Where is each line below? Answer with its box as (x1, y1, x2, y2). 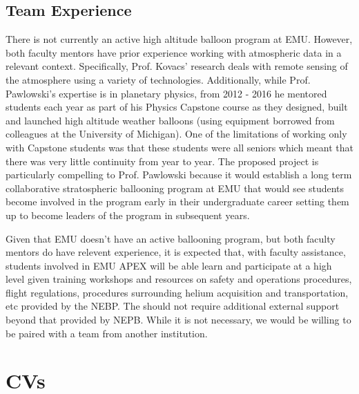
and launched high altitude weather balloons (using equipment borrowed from (6, 113, 335, 127)
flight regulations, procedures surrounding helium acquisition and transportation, (6, 285, 349, 299)
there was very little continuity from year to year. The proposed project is (6, 153, 319, 168)
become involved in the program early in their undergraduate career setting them (6, 194, 349, 209)
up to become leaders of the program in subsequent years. (6, 207, 250, 222)
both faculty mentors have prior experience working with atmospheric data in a (6, 45, 342, 59)
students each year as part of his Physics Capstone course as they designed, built (6, 100, 348, 114)
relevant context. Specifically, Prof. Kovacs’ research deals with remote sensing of (6, 59, 348, 73)
